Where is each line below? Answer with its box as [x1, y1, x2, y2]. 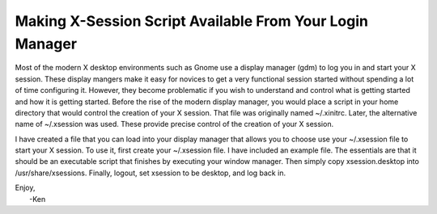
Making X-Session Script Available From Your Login [15, 12, 368, 30]
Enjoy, [15, 183, 36, 193]
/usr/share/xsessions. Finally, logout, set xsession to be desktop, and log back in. [15, 168, 286, 178]
